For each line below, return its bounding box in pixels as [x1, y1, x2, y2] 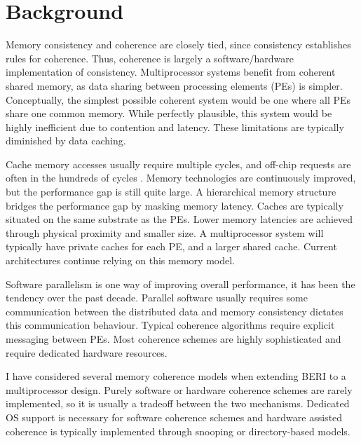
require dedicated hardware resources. [6, 345, 168, 360]
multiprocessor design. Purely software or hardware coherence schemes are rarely [6, 382, 353, 397]
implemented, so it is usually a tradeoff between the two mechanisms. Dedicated [6, 396, 350, 411]
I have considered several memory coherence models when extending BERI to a [6, 369, 346, 383]
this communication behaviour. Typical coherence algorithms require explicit [6, 318, 335, 332]
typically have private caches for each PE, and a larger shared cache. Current [6, 239, 337, 254]
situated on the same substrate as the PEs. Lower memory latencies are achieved [6, 212, 353, 226]
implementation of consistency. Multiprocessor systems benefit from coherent [6, 64, 336, 79]
